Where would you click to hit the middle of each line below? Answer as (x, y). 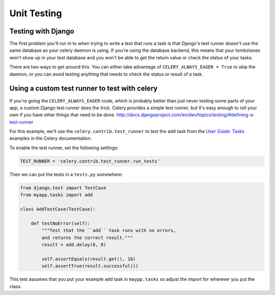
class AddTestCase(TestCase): (58, 209)
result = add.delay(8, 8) (74, 244)
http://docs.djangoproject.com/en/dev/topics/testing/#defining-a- (186, 115)
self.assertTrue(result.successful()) (90, 266)
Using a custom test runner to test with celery (84, 89)
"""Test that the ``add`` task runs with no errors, (109, 231)
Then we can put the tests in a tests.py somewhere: (66, 174)
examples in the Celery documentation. (50, 138)
